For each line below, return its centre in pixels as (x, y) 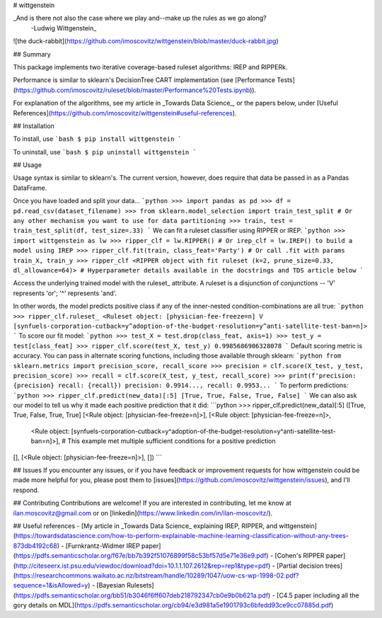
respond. (26, 490)
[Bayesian (111, 585)
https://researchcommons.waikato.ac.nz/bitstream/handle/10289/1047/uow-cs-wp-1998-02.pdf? (157, 575)
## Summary (32, 54)
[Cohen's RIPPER (300, 556)
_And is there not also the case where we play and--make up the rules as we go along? (140, 18)
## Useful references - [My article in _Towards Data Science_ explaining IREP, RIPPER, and (145, 526)
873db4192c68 (35, 546)
